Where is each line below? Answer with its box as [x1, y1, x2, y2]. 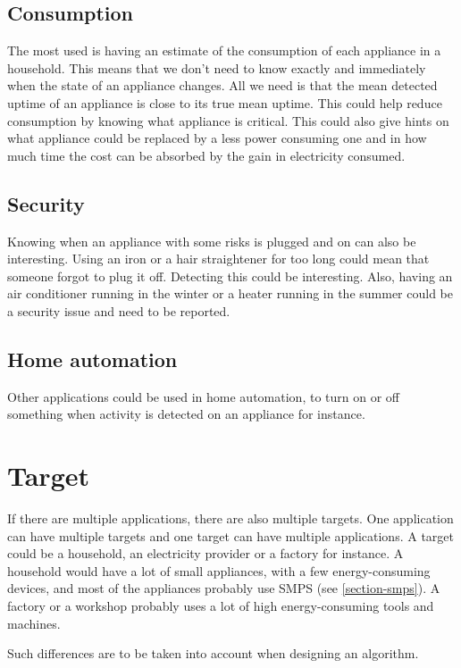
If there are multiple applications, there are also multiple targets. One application [7, 509, 454, 528]
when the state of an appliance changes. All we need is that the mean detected [7, 76, 438, 95]
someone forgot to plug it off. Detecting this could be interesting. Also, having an [7, 266, 453, 285]
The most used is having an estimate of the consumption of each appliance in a [7, 41, 441, 60]
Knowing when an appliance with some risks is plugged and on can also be [7, 231, 416, 250]
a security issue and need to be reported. [7, 301, 230, 320]
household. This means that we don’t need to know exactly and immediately [7, 58, 426, 77]
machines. [7, 614, 61, 632]
